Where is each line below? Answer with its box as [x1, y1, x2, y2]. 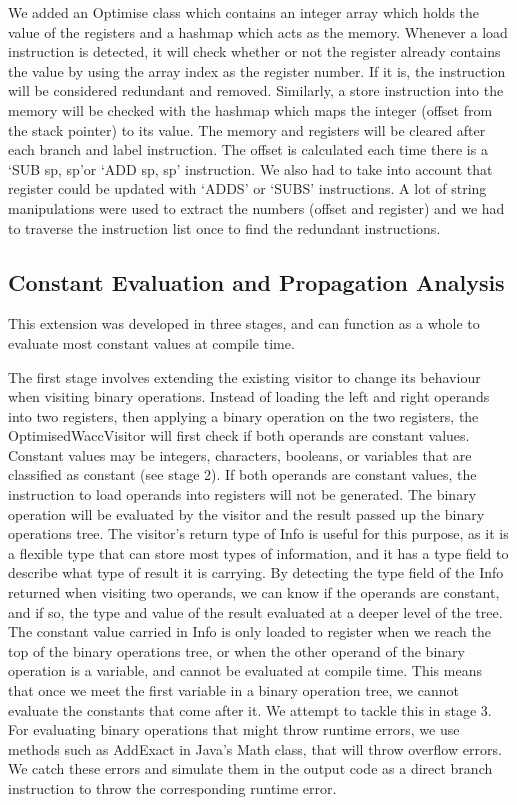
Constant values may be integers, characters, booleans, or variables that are [8, 444, 472, 465]
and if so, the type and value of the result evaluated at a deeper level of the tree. [8, 601, 503, 622]
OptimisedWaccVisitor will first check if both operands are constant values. [8, 425, 470, 446]
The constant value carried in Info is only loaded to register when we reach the [8, 621, 491, 642]
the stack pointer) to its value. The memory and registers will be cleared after [8, 119, 486, 140]
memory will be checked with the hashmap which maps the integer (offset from [8, 99, 493, 120]
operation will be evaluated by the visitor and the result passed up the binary [8, 503, 485, 524]
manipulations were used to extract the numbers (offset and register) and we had [8, 197, 505, 218]
